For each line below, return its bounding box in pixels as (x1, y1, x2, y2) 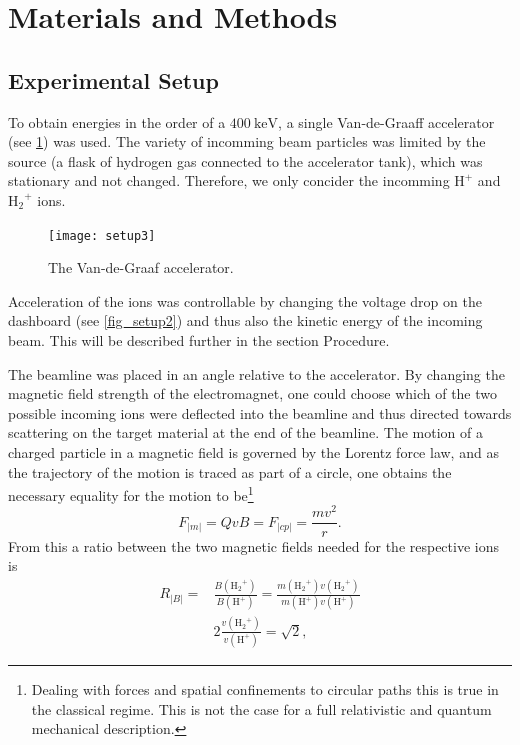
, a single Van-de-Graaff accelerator (278, 111, 495, 132)
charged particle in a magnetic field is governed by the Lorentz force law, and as (8, 441, 499, 462)
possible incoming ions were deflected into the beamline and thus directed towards (8, 402, 512, 423)
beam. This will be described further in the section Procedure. (8, 329, 390, 350)
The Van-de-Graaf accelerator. (48, 257, 234, 278)
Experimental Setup (8, 64, 219, 95)
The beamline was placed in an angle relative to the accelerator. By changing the (8, 363, 505, 384)
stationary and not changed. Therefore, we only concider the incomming (8, 170, 450, 191)
